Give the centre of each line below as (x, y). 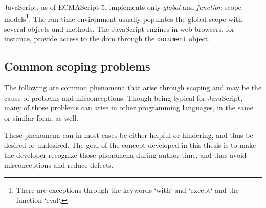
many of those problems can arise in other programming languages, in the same (129, 108)
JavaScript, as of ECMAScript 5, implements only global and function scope (123, 7)
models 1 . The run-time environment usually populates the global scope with (123, 18)
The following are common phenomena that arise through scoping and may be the (133, 88)
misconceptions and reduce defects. (59, 165)
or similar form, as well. (41, 118)
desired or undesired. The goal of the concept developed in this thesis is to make (130, 145)
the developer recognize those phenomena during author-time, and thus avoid (125, 155)
